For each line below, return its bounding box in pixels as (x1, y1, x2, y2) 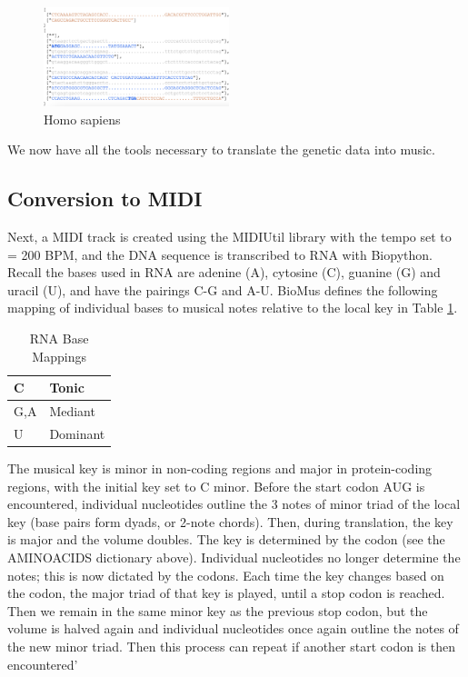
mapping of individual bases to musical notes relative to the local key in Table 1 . (7, 298, 458, 317)
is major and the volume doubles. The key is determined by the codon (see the (7, 530, 445, 549)
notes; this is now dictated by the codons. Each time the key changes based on (7, 565, 444, 584)
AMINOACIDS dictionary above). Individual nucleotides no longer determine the (7, 548, 461, 566)
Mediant (49, 402, 95, 421)
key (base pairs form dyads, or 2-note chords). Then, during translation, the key (7, 512, 453, 531)
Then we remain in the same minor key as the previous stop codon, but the (7, 601, 428, 620)
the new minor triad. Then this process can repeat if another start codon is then (7, 636, 455, 655)
